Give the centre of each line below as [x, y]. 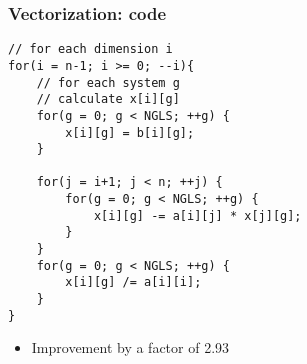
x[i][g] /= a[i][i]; [133, 282]
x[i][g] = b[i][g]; [130, 132]
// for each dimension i [90, 49]
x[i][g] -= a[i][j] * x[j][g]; [197, 215]
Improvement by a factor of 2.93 [130, 347]
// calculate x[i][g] [108, 99]
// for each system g [108, 82]
